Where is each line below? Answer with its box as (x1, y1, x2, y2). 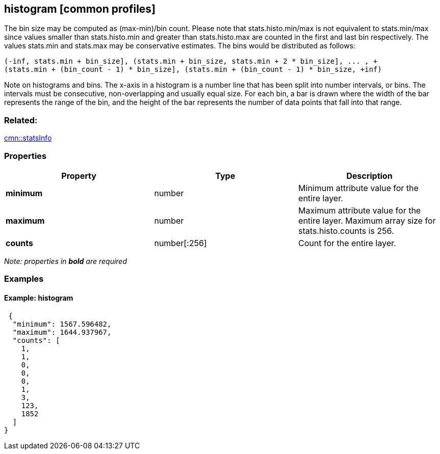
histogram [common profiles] (4, 3, 156, 15)
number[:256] (154, 237, 207, 248)
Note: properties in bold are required (4, 256, 127, 265)
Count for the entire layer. (298, 237, 396, 248)
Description (346, 170, 393, 181)
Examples (4, 274, 44, 284)
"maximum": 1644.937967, (12, 328, 112, 336)
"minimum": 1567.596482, (12, 319, 112, 328)
